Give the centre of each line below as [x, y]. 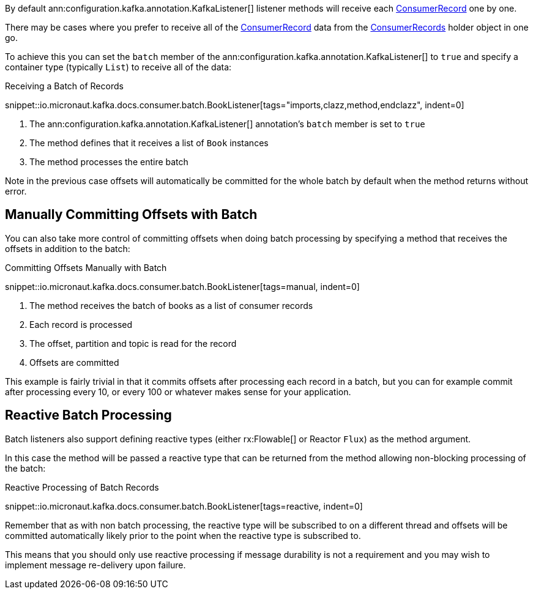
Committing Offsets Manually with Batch [86, 267]
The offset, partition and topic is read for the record [133, 343]
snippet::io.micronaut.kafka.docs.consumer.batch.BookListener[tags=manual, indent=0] [182, 286]
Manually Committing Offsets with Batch [131, 215]
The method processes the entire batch [109, 162]
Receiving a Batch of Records [64, 86]
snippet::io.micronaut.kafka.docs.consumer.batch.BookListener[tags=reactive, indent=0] [184, 506]
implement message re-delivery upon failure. [95, 565]
